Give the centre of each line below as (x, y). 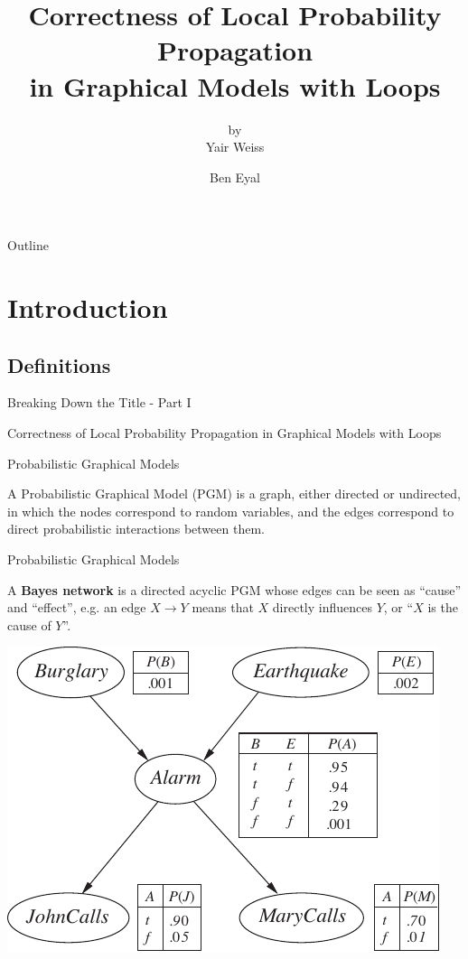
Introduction (88, 307)
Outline (28, 245)
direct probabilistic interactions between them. (136, 529)
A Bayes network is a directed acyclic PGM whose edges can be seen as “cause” (234, 589)
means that (223, 607)
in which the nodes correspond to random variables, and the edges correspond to (231, 511)
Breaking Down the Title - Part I (99, 402)
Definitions (59, 364)
